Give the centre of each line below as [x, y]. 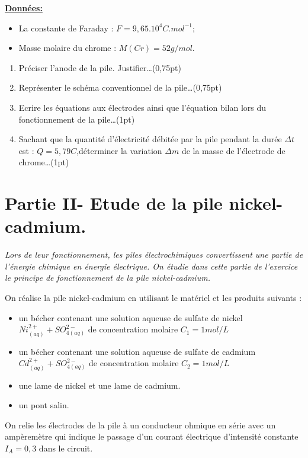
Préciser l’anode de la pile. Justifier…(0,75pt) [100, 67]
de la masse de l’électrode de [233, 150]
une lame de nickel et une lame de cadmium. [100, 385]
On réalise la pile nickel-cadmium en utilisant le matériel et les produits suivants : [153, 298]
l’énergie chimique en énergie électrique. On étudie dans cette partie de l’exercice [151, 266]
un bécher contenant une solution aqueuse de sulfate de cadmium [137, 351]
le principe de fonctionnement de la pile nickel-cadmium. [108, 278]
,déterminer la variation [119, 150]
